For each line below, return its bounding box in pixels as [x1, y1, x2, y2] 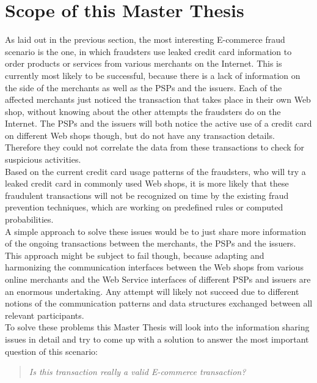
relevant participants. [5, 308, 84, 321]
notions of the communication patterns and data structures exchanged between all [5, 297, 313, 310]
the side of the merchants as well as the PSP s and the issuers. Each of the [5, 81, 282, 94]
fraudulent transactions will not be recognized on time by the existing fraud [5, 188, 289, 201]
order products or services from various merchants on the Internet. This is [5, 57, 282, 70]
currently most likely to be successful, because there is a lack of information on [5, 69, 301, 81]
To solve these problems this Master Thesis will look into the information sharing [5, 321, 310, 333]
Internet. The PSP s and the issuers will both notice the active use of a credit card [5, 117, 312, 130]
